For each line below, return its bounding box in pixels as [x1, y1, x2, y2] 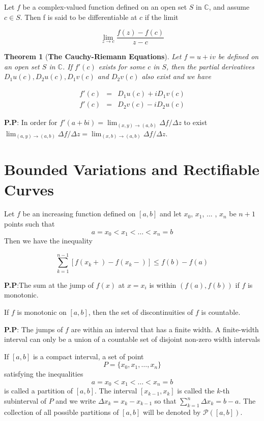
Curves [4, 179, 54, 200]
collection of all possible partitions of [4, 406, 119, 417]
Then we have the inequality [4, 235, 93, 246]
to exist [184, 117, 208, 128]
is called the [177, 385, 215, 396]
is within [149, 279, 177, 290]
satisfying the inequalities [4, 368, 83, 379]
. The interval [95, 385, 137, 396]
